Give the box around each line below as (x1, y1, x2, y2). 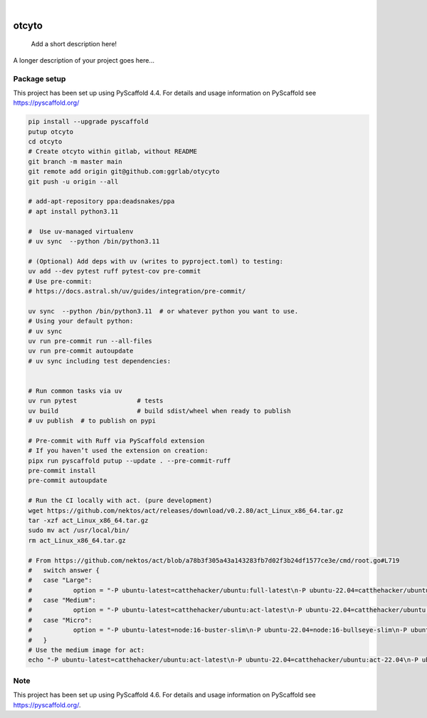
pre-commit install (28, 467, 96, 474)
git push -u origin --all (28, 177, 119, 185)
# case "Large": (28, 576, 93, 584)
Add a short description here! (31, 40, 117, 48)
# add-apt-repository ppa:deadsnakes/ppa (28, 197, 175, 206)
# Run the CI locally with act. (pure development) (28, 496, 213, 505)
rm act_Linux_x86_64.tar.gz (28, 536, 126, 544)
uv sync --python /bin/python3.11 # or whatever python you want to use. (28, 307, 299, 315)
